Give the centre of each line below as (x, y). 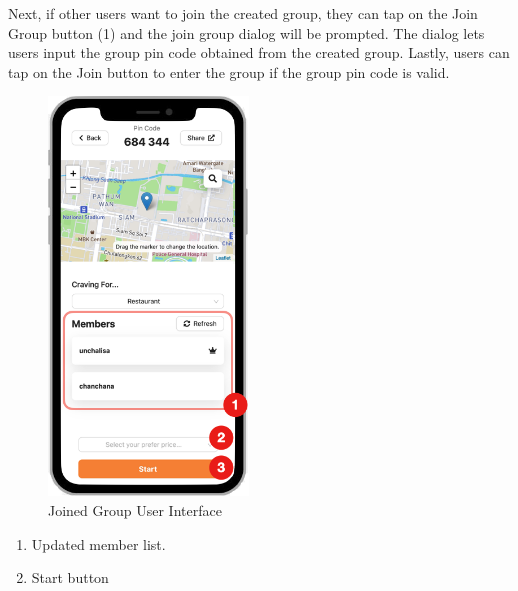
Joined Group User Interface (135, 509)
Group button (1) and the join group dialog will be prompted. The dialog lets (246, 32)
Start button (70, 577)
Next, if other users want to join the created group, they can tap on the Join (243, 13)
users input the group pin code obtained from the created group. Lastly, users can (259, 52)
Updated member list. (98, 543)
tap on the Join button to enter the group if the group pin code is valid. (229, 71)
